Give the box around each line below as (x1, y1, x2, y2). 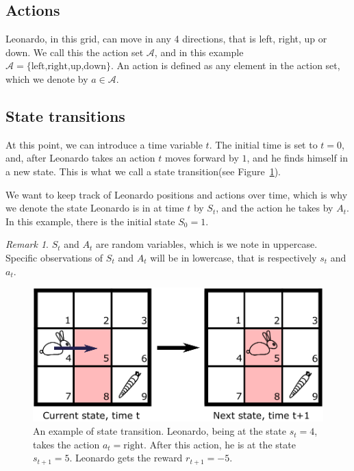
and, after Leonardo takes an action (5, 151, 155, 165)
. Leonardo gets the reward (69, 450, 183, 465)
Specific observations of (5, 250, 103, 264)
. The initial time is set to (209, 137, 318, 151)
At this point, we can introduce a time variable (5, 137, 203, 151)
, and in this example (154, 44, 244, 59)
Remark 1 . (5, 237, 49, 251)
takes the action (33, 437, 100, 451)
